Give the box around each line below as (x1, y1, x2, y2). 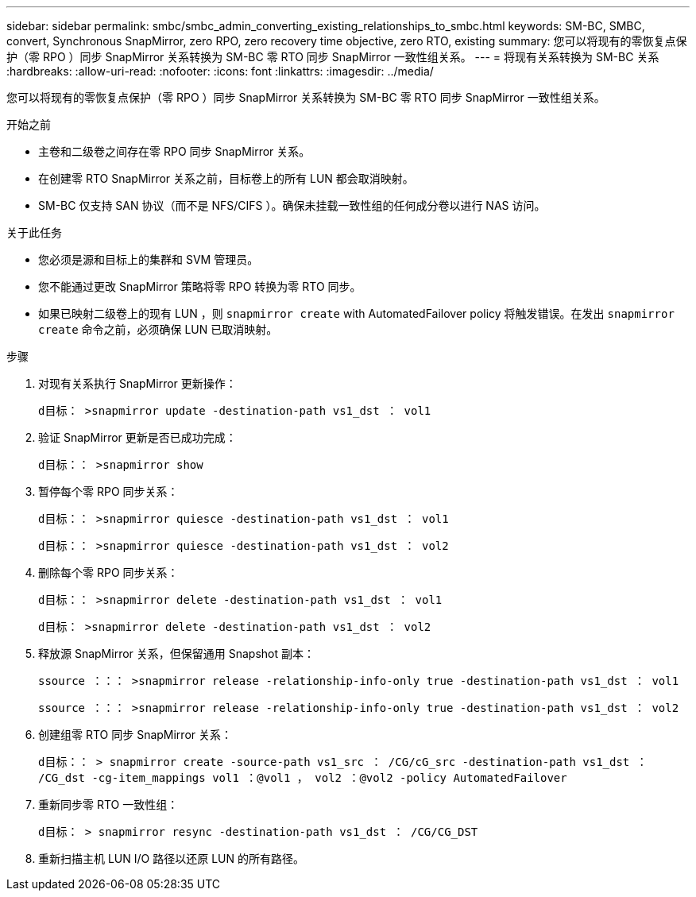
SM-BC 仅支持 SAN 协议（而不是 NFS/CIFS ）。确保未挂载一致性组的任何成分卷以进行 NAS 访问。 (38, 199, 546, 212)
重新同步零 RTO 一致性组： (38, 798, 179, 811)
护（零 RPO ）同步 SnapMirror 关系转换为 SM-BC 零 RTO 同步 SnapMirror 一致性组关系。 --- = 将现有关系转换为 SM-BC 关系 (6, 50, 659, 64)
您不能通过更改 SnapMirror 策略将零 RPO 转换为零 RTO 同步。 (38, 280, 362, 293)
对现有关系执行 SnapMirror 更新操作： (38, 377, 237, 390)
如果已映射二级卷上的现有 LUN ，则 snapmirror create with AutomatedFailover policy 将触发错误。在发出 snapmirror (38, 307, 675, 320)
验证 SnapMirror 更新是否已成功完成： (38, 431, 237, 444)
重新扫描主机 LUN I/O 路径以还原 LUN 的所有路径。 (38, 852, 304, 865)
